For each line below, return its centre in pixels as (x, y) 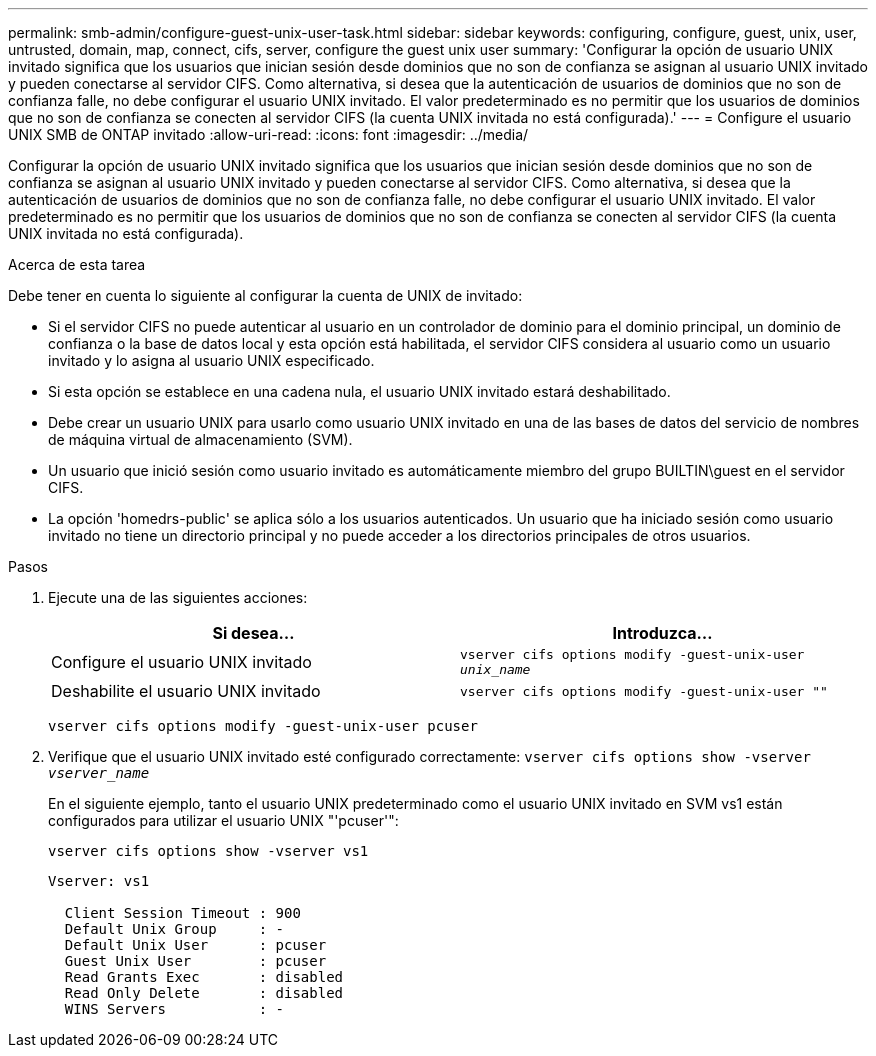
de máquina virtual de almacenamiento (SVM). (200, 439)
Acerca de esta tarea (77, 264)
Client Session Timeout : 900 (182, 913)
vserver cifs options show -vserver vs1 (208, 851)
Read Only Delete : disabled (204, 993)
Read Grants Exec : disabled (204, 977)
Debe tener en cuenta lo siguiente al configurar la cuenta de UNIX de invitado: (265, 295)
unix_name (495, 669)
